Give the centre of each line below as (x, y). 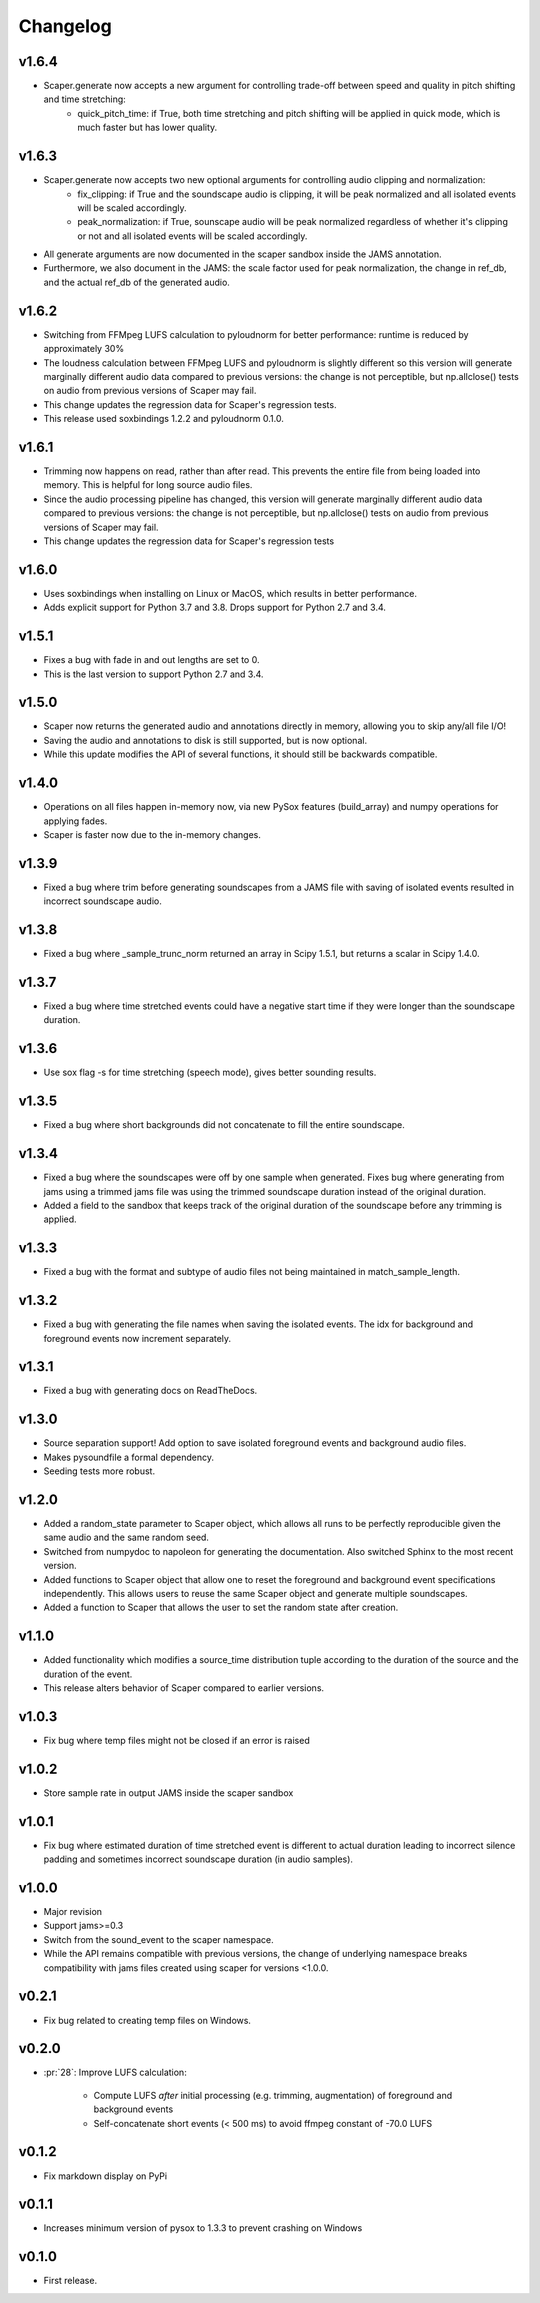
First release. (70, 2281)
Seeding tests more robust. (99, 1471)
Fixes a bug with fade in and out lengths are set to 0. (151, 660)
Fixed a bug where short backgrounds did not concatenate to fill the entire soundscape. (224, 1125)
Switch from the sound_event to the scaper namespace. (158, 1939)
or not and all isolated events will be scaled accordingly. (192, 236)
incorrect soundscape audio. (102, 901)
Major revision (73, 1912)
